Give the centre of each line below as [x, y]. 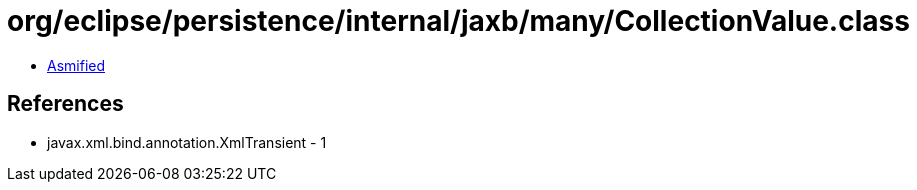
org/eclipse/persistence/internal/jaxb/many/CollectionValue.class [458, 21]
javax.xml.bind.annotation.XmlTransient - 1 [187, 142]
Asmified [76, 65]
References [65, 104]
